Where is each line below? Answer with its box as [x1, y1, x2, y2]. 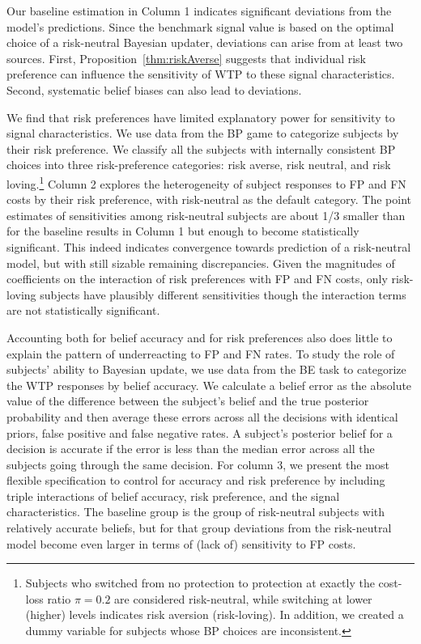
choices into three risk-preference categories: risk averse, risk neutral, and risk [6, 156, 391, 173]
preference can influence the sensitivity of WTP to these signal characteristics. [6, 66, 395, 83]
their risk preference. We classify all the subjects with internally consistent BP [6, 140, 396, 157]
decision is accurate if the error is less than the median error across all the [6, 440, 375, 457]
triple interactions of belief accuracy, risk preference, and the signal [6, 487, 340, 504]
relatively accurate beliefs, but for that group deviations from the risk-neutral [6, 519, 392, 536]
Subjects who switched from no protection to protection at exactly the [25, 574, 375, 591]
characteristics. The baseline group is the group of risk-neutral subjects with [6, 503, 385, 520]
